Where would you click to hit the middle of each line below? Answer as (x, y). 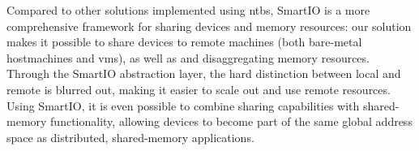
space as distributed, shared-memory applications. (130, 137)
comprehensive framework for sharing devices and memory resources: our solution (209, 26)
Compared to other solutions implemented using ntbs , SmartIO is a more (188, 10)
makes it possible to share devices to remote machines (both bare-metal (184, 42)
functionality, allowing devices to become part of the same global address (231, 121)
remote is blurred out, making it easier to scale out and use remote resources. (199, 89)
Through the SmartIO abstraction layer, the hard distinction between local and (204, 73)
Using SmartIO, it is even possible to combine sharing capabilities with (183, 105)
